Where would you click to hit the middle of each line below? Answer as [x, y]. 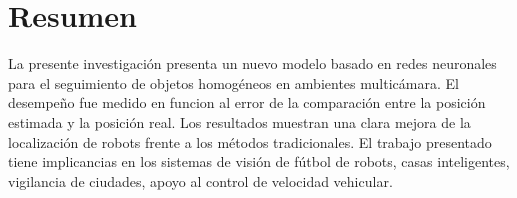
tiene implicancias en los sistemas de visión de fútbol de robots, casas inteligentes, [259, 161]
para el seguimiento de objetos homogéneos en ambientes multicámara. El [233, 82]
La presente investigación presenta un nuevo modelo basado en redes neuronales [252, 63]
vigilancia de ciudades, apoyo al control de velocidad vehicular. [200, 180]
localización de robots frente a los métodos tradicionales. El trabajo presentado [250, 141]
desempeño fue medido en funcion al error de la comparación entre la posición [247, 102]
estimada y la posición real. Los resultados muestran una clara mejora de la [239, 121]
